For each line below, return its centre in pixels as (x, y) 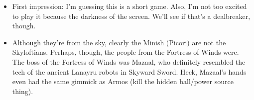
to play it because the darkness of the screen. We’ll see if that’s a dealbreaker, (131, 16)
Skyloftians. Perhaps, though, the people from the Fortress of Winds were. (126, 52)
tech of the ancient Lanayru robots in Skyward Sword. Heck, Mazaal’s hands (129, 71)
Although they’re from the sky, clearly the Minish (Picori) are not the (119, 42)
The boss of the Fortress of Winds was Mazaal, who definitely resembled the (129, 61)
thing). (23, 91)
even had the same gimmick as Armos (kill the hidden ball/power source (123, 81)
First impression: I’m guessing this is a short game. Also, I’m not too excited (129, 6)
